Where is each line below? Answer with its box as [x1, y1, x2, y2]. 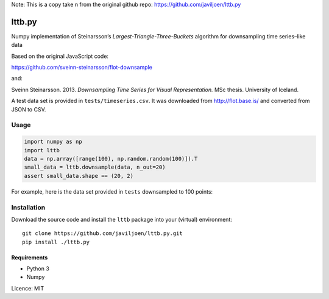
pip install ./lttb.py [22, 238, 90, 245]
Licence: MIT [11, 284, 44, 292]
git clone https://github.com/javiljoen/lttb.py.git [22, 230, 183, 237]
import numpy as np [24, 138, 82, 146]
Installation [11, 203, 46, 211]
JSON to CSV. [11, 105, 46, 113]
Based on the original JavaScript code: [11, 52, 109, 60]
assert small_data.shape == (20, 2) [24, 172, 134, 179]
